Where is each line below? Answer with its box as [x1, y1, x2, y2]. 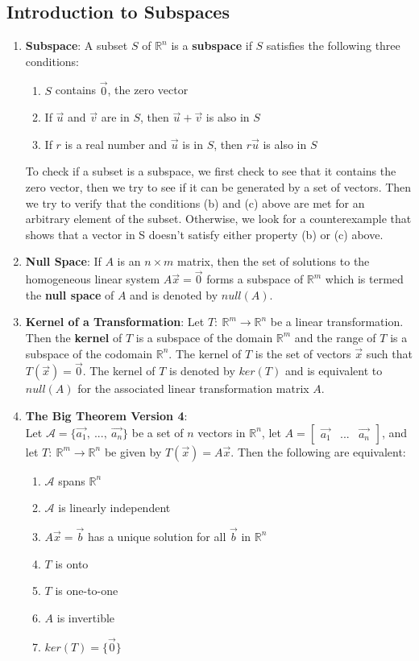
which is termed [325, 271, 404, 287]
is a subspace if [171, 37, 252, 54]
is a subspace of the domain [135, 328, 273, 345]
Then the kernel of [25, 328, 122, 345]
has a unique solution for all [87, 527, 226, 544]
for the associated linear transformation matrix [77, 380, 309, 397]
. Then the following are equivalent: [230, 443, 406, 460]
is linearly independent [58, 499, 171, 516]
